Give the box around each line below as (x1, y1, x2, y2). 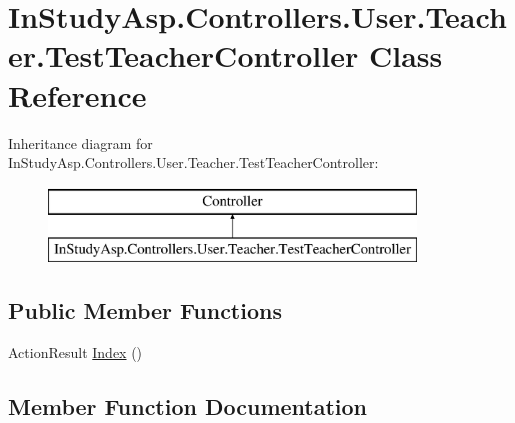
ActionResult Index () (8, 342, 143, 363)
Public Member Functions (8, 295, 282, 326)
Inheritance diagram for (8, 132, 153, 153)
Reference (8, 74, 147, 115)
